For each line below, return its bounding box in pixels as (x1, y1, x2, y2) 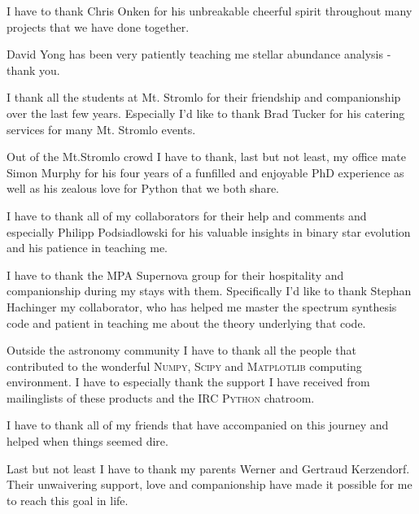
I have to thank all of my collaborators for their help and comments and (7, 207, 367, 224)
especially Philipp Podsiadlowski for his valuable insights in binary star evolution (7, 223, 411, 240)
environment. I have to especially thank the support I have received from (7, 373, 370, 390)
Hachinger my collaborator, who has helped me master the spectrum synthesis (7, 298, 397, 315)
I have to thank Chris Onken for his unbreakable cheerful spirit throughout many (7, 2, 412, 19)
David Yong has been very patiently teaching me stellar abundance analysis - (7, 46, 391, 63)
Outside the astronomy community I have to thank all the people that (7, 342, 356, 359)
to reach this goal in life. (7, 491, 129, 508)
